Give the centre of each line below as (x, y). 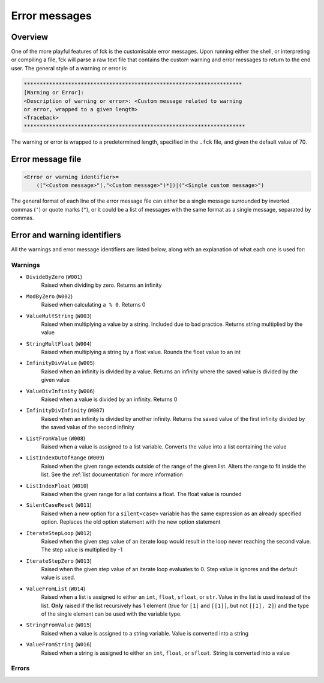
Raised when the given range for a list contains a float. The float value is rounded (142, 494)
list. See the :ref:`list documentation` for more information (112, 474)
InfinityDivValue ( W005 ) (61, 363)
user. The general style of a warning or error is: (70, 68)
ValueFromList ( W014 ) (56, 589)
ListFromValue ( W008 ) (56, 438)
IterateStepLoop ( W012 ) (59, 533)
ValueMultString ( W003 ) (59, 316)
